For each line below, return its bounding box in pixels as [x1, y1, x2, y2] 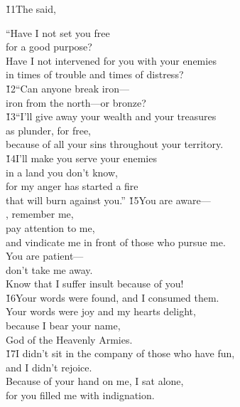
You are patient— [6, 248, 84, 263]
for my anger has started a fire [6, 179, 138, 194]
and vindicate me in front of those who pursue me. [6, 234, 226, 249]
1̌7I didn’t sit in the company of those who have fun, [6, 346, 235, 361]
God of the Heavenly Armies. [6, 332, 133, 347]
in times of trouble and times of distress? [6, 67, 184, 82]
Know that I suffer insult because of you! [6, 276, 184, 291]
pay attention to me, [6, 220, 95, 235]
